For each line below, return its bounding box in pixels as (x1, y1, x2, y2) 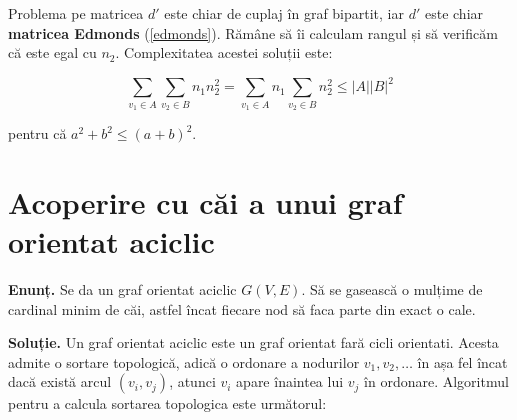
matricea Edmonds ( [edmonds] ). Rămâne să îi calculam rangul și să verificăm (8, 22, 498, 43)
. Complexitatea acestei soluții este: (115, 42, 333, 63)
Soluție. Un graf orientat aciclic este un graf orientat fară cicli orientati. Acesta (8, 332, 499, 353)
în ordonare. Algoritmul (364, 371, 509, 392)
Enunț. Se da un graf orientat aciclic (8, 278, 237, 299)
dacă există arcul (8, 371, 112, 392)
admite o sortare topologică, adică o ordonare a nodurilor (8, 351, 360, 372)
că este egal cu (8, 42, 97, 63)
